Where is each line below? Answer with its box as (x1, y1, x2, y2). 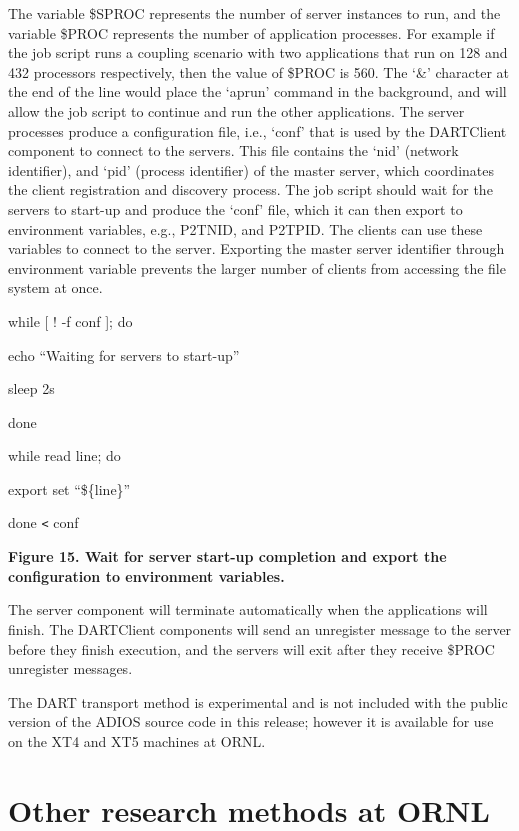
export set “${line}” (8, 478, 131, 499)
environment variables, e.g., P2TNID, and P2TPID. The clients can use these (8, 218, 483, 239)
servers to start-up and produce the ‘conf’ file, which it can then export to (8, 198, 463, 219)
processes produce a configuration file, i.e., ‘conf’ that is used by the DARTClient (8, 120, 507, 141)
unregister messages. (8, 658, 133, 679)
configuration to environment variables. (8, 565, 285, 586)
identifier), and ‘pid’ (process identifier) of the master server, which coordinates (8, 159, 495, 180)
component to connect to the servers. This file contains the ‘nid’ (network (8, 140, 459, 161)
